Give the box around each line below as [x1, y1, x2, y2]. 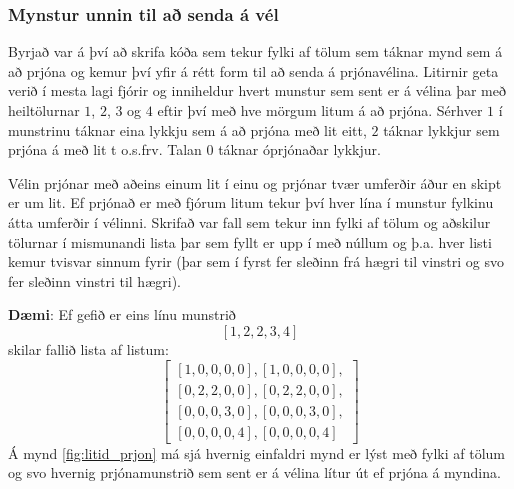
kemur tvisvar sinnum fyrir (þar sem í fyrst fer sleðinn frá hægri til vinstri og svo [8, 251, 505, 272]
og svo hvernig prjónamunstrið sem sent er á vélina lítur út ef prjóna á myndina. [8, 462, 501, 483]
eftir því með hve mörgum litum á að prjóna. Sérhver [157, 100, 483, 120]
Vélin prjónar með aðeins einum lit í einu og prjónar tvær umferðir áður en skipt [8, 172, 502, 193]
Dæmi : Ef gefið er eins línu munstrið [8, 304, 236, 325]
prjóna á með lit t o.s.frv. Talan [8, 139, 202, 160]
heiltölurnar [8, 100, 80, 120]
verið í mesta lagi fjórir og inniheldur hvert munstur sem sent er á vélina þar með [8, 80, 506, 101]
